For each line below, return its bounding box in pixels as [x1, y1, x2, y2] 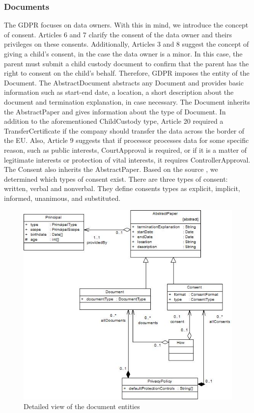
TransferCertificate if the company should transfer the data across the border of [4, 125, 245, 136]
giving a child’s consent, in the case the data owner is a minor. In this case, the [4, 49, 243, 58]
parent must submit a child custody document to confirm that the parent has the [4, 58, 249, 68]
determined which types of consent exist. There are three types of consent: [4, 173, 228, 184]
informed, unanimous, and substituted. [4, 193, 121, 203]
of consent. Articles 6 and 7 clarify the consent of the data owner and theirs [4, 29, 232, 39]
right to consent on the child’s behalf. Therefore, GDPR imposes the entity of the [4, 68, 250, 78]
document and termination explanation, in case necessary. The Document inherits [4, 96, 250, 107]
